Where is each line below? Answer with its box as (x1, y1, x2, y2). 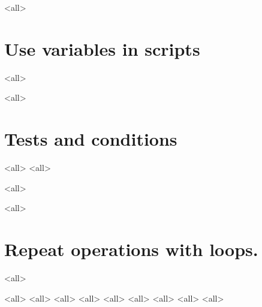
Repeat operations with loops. (4, 237, 258, 261)
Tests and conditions (4, 127, 177, 151)
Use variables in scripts (4, 36, 200, 61)
